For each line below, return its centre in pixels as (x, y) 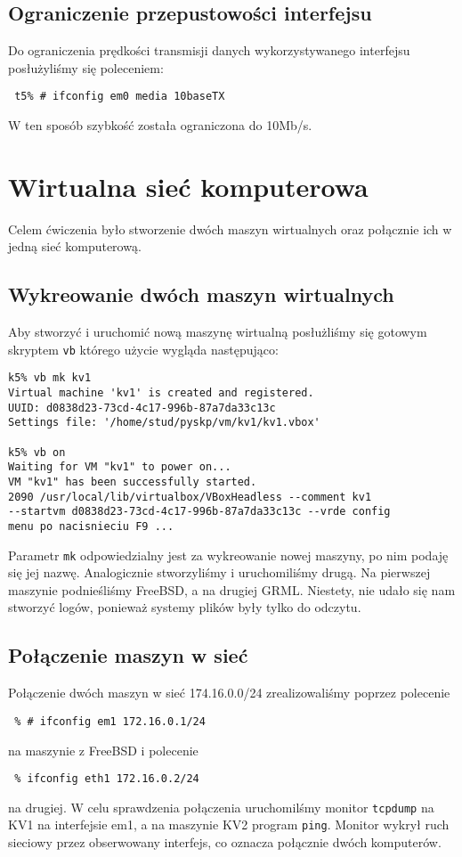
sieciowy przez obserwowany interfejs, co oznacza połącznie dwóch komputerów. (225, 842)
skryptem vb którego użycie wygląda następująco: (143, 349)
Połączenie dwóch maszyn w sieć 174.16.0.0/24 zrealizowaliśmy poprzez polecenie (229, 693)
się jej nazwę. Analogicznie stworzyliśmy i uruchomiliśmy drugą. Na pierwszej (219, 572)
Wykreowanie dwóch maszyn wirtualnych (201, 294)
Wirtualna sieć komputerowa (188, 186)
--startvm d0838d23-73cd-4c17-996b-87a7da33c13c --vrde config (199, 512)
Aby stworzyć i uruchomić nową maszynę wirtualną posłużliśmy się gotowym (218, 332)
